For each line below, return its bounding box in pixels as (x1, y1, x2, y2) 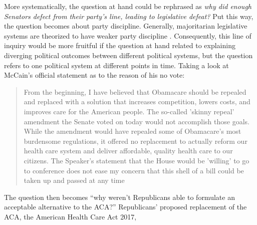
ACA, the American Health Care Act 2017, (4, 211, 137, 221)
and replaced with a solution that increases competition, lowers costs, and (24, 96, 250, 107)
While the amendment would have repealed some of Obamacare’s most (24, 126, 241, 136)
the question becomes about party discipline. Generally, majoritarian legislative (4, 21, 247, 31)
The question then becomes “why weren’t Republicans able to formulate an (4, 191, 235, 202)
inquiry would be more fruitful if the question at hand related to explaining (4, 40, 235, 51)
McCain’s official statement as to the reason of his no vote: (4, 70, 185, 80)
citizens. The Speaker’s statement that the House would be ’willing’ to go (24, 155, 249, 165)
